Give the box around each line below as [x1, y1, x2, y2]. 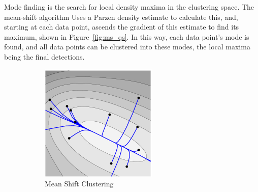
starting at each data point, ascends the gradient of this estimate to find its [4, 21, 239, 32]
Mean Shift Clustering [45, 178, 114, 189]
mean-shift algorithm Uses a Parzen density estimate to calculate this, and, [4, 11, 238, 22]
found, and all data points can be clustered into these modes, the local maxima [4, 41, 250, 52]
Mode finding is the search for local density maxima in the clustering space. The [4, 2, 254, 12]
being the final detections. [4, 51, 85, 62]
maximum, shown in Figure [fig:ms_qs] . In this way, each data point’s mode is [4, 31, 249, 42]
